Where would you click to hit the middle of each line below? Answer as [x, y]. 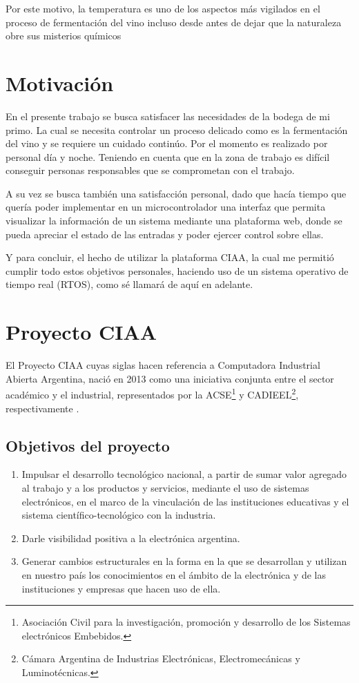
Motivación [60, 83]
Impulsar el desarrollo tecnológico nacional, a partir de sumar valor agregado [184, 474]
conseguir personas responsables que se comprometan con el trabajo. [150, 170]
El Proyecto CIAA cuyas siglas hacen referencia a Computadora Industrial [163, 365]
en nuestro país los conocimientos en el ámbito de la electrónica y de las [174, 574]
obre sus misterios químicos [64, 36]
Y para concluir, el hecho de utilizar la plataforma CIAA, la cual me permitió [170, 257]
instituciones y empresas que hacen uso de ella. [121, 588]
